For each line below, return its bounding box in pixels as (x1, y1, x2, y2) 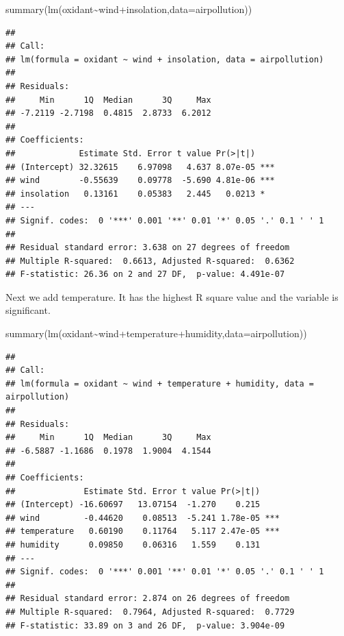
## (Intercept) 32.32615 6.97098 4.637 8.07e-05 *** (5, 162, 275, 172)
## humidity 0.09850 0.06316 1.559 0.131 (5, 539, 261, 550)
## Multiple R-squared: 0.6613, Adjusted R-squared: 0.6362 (5, 256, 295, 266)
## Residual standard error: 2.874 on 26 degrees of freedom (5, 594, 290, 604)
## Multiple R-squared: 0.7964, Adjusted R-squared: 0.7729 (5, 607, 295, 617)
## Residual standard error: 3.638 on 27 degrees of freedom (5, 243, 290, 253)
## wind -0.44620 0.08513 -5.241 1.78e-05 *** (5, 513, 280, 523)
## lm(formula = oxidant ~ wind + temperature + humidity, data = (5, 378, 315, 389)
